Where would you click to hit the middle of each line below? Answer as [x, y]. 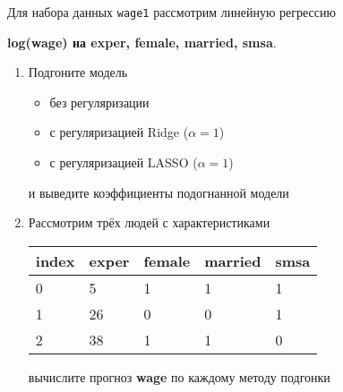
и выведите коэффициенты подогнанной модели [159, 192]
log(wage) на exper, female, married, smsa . [142, 42]
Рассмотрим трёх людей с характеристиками [149, 222]
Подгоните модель [78, 72]
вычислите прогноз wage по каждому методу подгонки [179, 376]
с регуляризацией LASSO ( [124, 162]
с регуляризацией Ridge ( [119, 132]
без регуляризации [99, 102]
